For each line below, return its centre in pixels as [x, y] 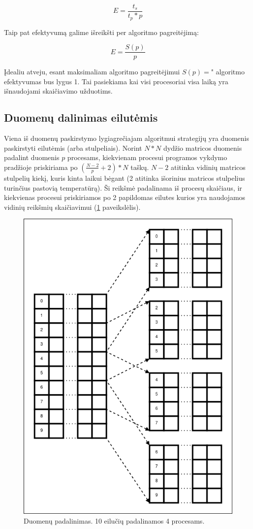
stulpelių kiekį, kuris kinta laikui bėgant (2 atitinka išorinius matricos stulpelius [125, 178]
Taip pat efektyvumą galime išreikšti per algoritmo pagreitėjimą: [101, 32]
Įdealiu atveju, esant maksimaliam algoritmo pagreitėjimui [92, 72]
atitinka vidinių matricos [208, 167]
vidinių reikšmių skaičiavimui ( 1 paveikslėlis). [72, 207]
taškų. [140, 167]
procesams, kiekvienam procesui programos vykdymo [147, 157]
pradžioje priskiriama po [41, 167]
